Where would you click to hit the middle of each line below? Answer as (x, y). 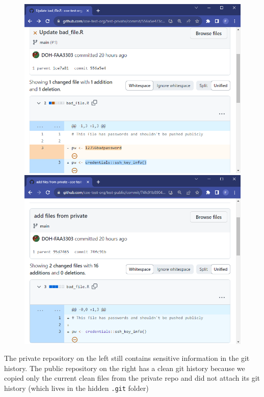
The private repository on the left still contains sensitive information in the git (127, 358)
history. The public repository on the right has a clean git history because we (125, 368)
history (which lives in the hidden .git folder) (76, 388)
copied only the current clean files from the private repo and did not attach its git (132, 378)
